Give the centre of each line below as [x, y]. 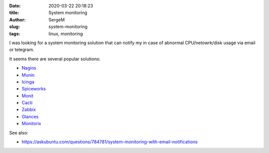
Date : [15, 6]
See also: [19, 133]
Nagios [29, 68]
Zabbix [29, 110]
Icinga [28, 81]
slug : [14, 27]
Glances [30, 116]
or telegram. [22, 50]
